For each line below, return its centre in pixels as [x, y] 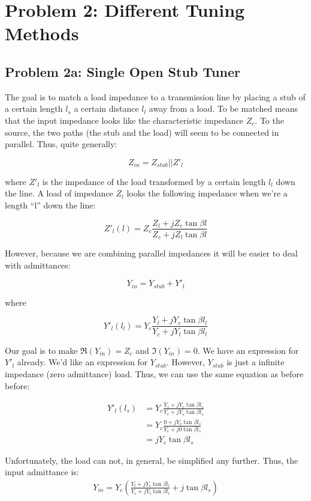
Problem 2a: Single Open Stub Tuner [123, 71]
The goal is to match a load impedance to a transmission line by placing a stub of [155, 96]
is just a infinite [256, 362]
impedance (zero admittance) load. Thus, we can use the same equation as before [154, 373]
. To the [269, 120]
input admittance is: [42, 472]
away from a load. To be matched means [224, 108]
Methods [42, 33]
